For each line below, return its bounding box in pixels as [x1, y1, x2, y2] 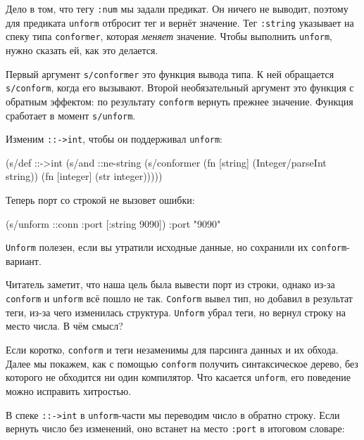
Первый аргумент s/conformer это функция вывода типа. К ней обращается [6, 66, 334, 81]
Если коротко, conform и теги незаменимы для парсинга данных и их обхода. [6, 342, 339, 356]
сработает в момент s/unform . [6, 108, 136, 122]
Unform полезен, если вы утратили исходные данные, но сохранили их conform [6, 240, 347, 254]
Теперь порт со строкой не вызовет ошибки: [6, 193, 195, 207]
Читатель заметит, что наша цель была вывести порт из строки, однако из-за [6, 277, 335, 292]
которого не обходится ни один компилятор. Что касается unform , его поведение [6, 370, 351, 384]
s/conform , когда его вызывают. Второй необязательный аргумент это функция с [6, 80, 354, 95]
